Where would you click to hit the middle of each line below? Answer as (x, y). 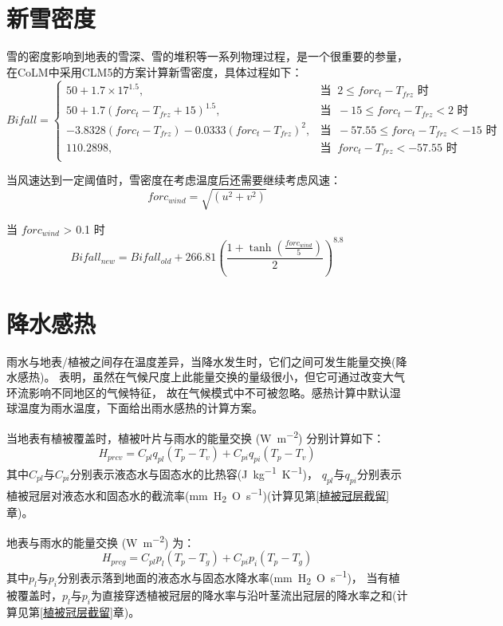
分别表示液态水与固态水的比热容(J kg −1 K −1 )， (194, 472)
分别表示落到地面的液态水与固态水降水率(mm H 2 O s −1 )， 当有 (223, 577)
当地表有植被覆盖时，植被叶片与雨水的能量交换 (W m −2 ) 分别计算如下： (196, 437)
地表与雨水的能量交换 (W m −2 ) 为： (101, 541)
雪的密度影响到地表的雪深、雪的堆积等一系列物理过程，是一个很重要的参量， (207, 56)
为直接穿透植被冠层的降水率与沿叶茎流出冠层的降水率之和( (244, 595)
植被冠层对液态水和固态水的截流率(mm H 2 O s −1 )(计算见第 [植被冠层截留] (198, 494)
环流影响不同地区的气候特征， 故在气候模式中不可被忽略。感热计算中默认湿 (204, 392)
